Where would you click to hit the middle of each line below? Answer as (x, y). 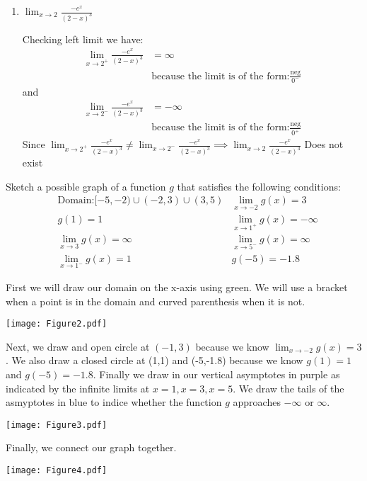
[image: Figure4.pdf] (57, 470)
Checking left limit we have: (83, 39)
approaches (257, 402)
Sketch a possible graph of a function (86, 186)
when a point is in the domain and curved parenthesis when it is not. (156, 301)
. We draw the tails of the (289, 388)
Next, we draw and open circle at (78, 346)
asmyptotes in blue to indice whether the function (114, 402)
